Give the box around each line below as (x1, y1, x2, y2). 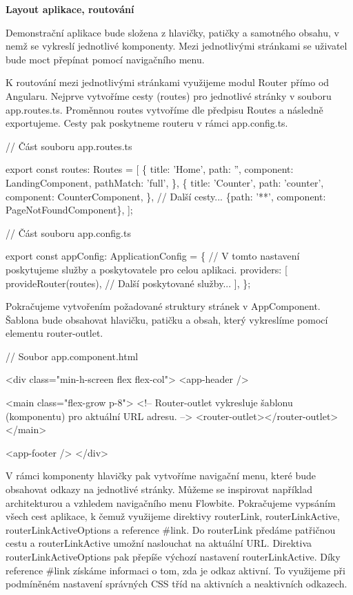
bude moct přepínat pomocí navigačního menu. (6, 52, 205, 66)
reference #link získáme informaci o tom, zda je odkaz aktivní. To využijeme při (6, 563, 345, 577)
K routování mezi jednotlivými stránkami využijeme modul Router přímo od (6, 75, 330, 90)
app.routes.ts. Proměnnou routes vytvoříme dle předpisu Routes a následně (6, 102, 323, 116)
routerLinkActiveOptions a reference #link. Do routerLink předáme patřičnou (6, 522, 336, 536)
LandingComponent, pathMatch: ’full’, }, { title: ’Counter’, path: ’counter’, (6, 175, 324, 189)
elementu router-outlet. (6, 326, 103, 340)
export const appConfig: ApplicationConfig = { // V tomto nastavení (6, 249, 300, 263)
